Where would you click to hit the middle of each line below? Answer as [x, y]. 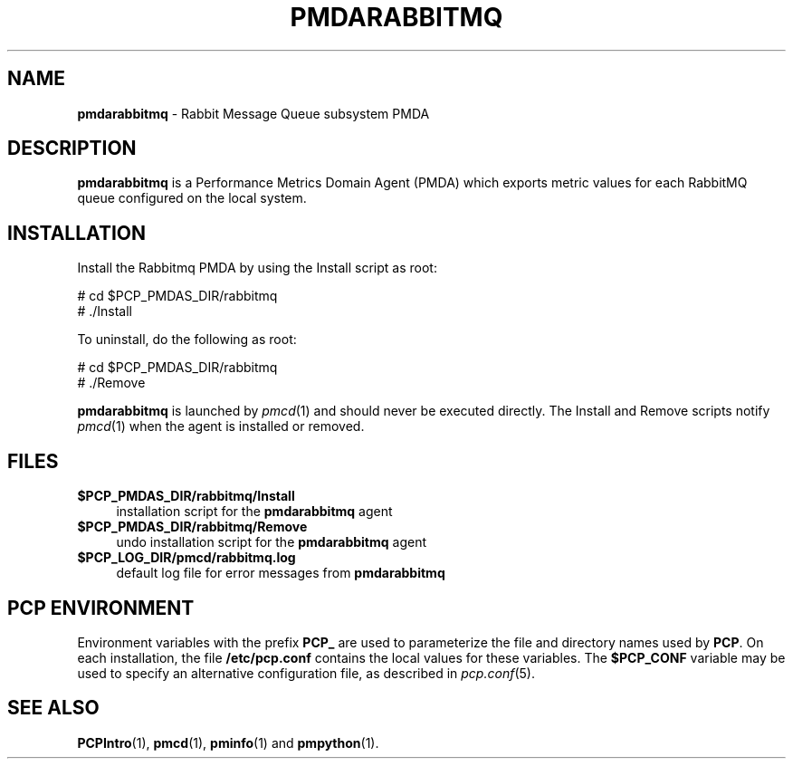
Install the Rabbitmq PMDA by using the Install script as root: [257, 268]
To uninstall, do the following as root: [187, 340]
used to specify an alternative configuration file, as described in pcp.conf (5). [306, 673]
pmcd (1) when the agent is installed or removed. [221, 426]
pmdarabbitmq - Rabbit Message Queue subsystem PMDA [253, 113]
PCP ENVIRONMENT [101, 608]
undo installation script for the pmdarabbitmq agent [272, 542]
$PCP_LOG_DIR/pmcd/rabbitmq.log [186, 558]
